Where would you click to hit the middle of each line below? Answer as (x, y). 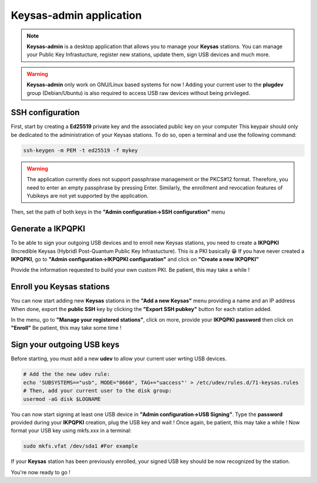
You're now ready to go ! (41, 472)
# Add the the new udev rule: (67, 374)
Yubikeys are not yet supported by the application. (88, 195)
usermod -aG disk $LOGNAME (62, 399)
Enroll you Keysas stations (60, 287)
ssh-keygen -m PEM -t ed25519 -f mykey (80, 150)
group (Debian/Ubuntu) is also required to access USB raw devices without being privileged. (139, 93)
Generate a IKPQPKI (48, 229)
